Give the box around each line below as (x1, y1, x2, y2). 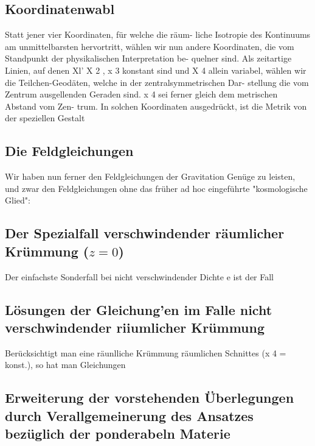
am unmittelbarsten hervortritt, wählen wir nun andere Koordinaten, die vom (5, 40, 294, 52)
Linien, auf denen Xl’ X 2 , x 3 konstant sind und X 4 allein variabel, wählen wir (5, 63, 306, 76)
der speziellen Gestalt (5, 111, 85, 124)
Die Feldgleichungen (5, 141, 134, 160)
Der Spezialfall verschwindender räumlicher (5, 224, 285, 242)
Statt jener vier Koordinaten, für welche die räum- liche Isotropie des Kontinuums (5, 28, 311, 41)
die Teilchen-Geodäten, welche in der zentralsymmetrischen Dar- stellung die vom (5, 76, 309, 88)
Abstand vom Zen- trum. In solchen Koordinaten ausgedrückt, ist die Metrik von (5, 99, 307, 112)
